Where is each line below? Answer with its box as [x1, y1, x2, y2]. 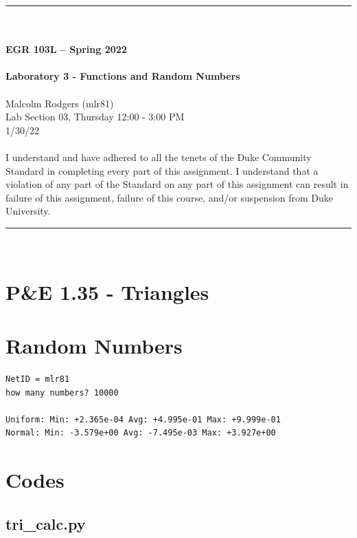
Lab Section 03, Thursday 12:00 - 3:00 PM [5, 109, 185, 124]
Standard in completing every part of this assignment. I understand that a [5, 163, 319, 177]
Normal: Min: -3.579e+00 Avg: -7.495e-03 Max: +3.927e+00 [5, 428, 276, 438]
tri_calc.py [5, 513, 86, 534]
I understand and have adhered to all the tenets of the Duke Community [5, 149, 312, 164]
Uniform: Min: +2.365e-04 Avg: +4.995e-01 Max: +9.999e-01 [5, 414, 281, 424]
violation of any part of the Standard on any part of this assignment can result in [5, 177, 349, 191]
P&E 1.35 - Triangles [5, 277, 209, 305]
